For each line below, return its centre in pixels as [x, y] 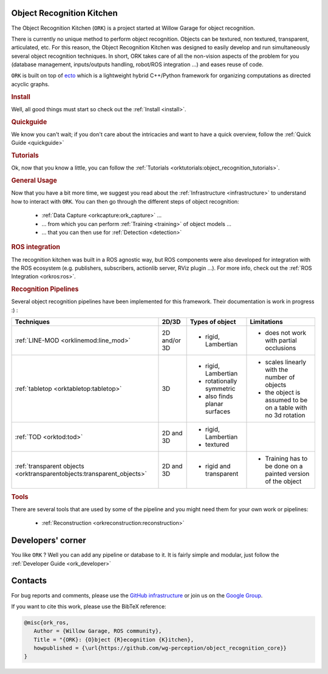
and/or [172, 340]
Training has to [286, 459]
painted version [287, 474]
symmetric [220, 389]
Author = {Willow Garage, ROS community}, [98, 631]
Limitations [266, 322]
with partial [281, 340]
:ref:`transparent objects [50, 466]
